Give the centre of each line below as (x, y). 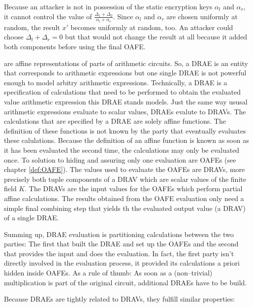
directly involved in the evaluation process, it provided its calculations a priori (122, 263)
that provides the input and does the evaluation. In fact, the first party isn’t (119, 253)
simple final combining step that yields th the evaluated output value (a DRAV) (125, 208)
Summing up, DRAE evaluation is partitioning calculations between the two (119, 234)
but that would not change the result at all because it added (156, 37)
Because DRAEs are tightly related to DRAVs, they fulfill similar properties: (120, 299)
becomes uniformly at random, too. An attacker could (152, 27)
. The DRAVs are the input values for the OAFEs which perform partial (134, 188)
